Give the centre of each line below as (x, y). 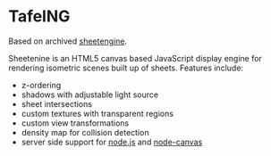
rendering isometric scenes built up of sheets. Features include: (126, 68)
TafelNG (39, 16)
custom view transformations (75, 123)
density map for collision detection (85, 132)
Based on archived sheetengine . (68, 41)
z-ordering (41, 85)
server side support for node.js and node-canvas (112, 142)
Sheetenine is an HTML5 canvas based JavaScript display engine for (135, 58)
